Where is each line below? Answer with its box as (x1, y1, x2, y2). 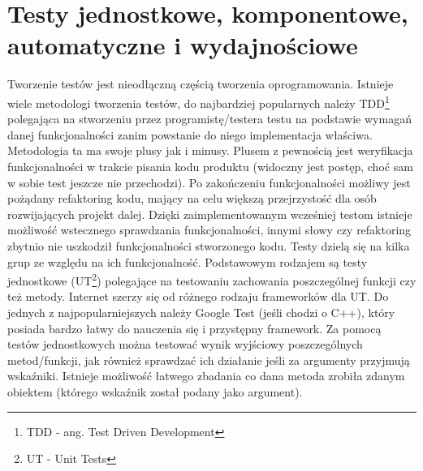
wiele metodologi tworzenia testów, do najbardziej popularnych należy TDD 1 (7, 92, 390, 111)
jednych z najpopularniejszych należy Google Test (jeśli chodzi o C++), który (7, 303, 395, 320)
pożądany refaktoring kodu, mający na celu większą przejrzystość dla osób (7, 190, 377, 207)
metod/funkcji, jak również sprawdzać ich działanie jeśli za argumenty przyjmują (7, 351, 410, 368)
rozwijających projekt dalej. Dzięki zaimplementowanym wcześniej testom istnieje (7, 205, 412, 222)
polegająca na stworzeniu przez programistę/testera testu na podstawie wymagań (7, 110, 412, 127)
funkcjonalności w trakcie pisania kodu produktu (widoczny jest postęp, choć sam (7, 157, 413, 174)
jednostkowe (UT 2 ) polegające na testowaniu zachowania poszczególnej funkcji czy (7, 270, 417, 289)
